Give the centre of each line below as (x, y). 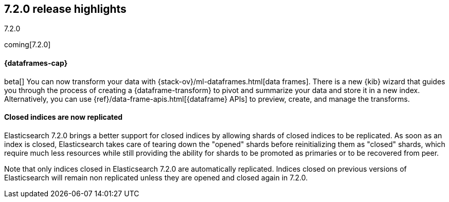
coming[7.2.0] (28, 45)
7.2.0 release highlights (65, 9)
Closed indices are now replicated (64, 117)
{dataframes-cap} (36, 63)
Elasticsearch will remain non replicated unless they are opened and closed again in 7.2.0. (156, 177)
